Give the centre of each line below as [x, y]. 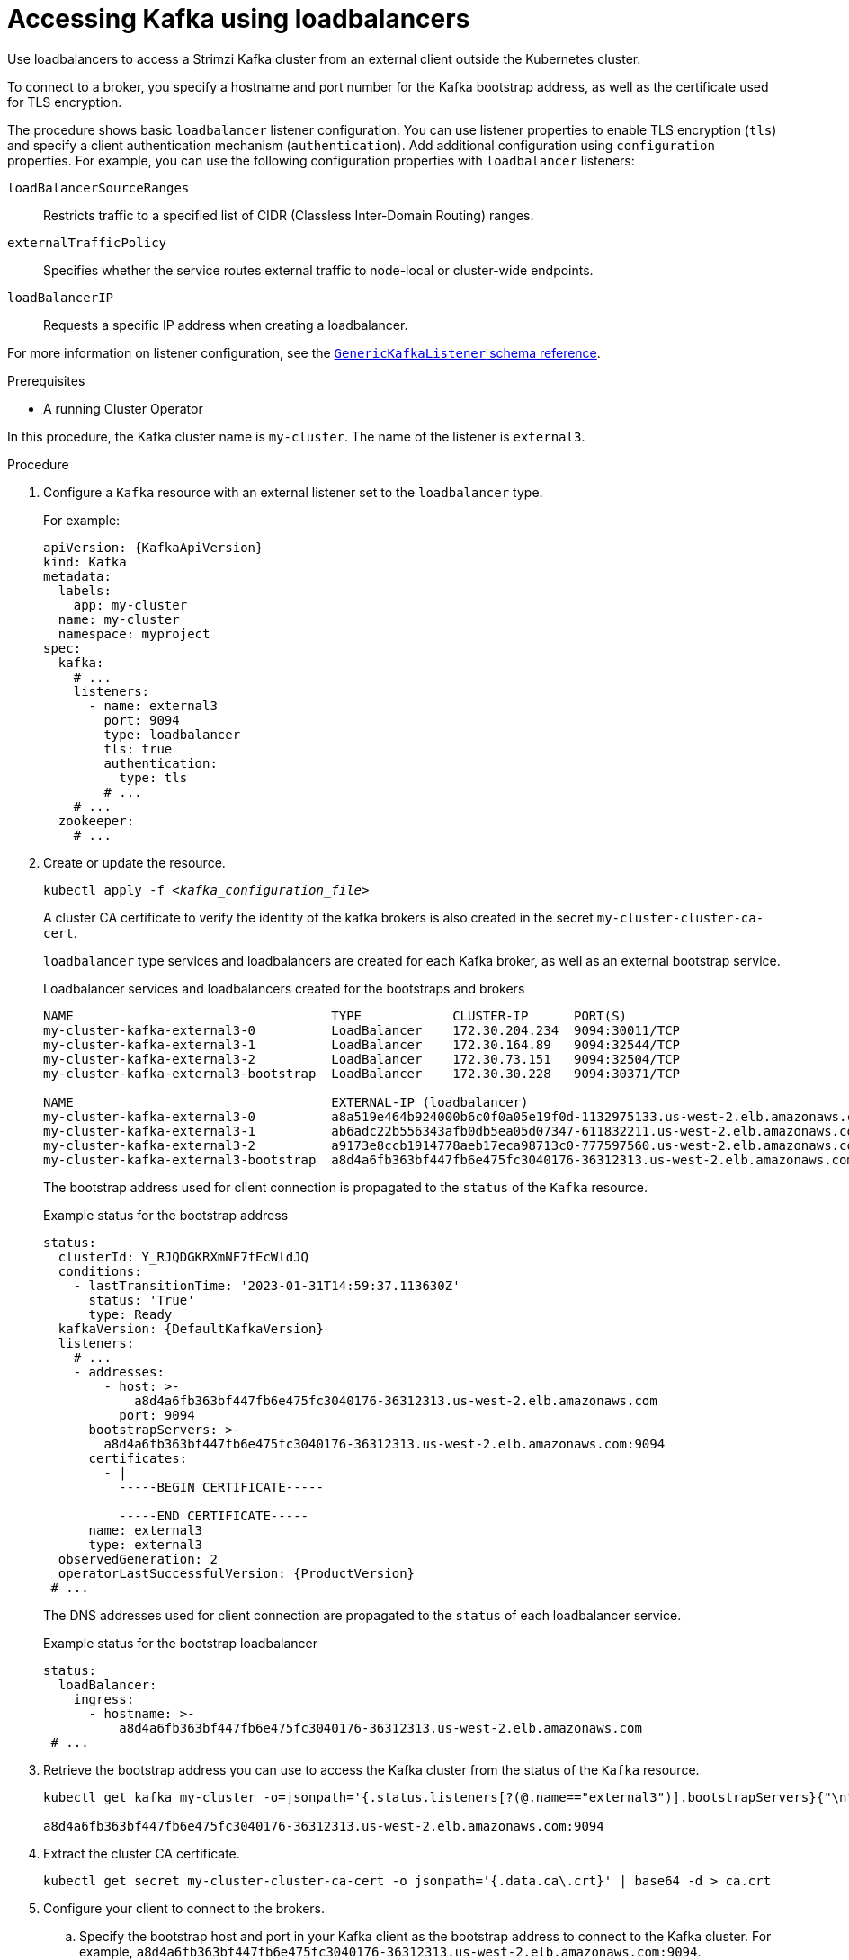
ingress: [104, 1699]
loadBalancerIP [61, 297]
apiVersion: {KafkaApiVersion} [153, 547]
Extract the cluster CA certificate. [142, 1853]
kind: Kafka [85, 561]
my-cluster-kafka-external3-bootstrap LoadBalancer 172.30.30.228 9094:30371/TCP [362, 1073]
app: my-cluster [130, 605]
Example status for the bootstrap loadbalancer [180, 1643]
